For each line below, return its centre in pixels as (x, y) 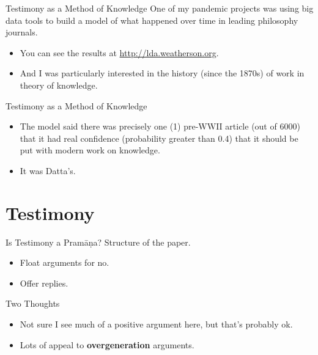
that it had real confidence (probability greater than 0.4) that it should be (159, 138)
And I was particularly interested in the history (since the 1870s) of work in (162, 73)
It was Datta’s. (48, 170)
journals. (22, 32)
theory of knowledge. (59, 85)
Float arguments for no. (65, 262)
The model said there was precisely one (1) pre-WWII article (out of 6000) (160, 126)
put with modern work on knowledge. (90, 150)
